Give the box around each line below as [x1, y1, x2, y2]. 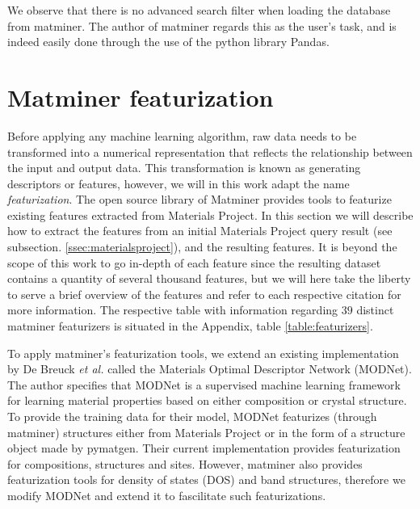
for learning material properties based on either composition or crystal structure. [7, 392, 407, 409]
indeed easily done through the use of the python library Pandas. [7, 33, 330, 50]
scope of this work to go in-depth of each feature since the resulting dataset [7, 254, 381, 271]
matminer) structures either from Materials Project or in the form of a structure [7, 423, 405, 440]
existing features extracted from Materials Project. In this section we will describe [7, 206, 414, 223]
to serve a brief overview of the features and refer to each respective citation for [7, 285, 401, 302]
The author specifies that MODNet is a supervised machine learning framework [7, 376, 401, 393]
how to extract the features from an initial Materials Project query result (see [7, 222, 393, 239]
